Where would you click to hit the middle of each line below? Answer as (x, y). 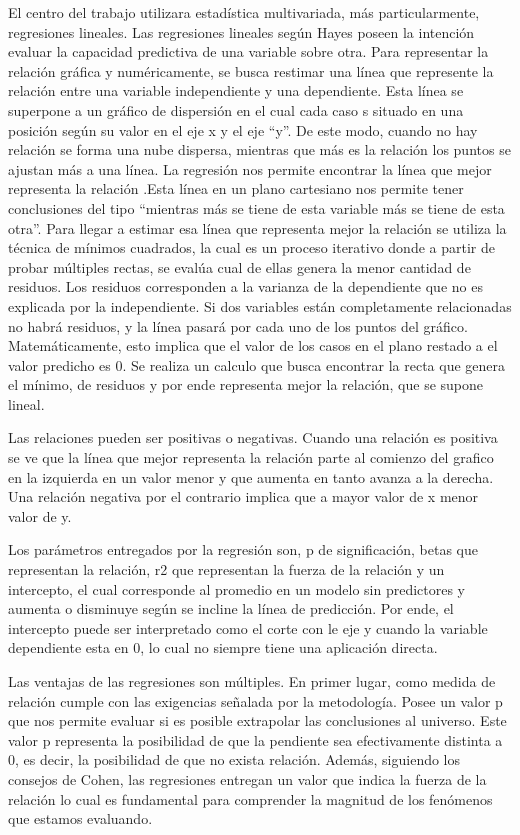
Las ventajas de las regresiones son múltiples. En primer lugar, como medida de (252, 681)
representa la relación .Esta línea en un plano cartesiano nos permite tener (236, 188)
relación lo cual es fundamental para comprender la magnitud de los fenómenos (250, 798)
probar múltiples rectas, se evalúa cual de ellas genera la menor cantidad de (239, 266)
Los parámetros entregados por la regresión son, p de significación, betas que (243, 549)
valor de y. (40, 515)
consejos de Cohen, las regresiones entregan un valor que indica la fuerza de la (247, 778)
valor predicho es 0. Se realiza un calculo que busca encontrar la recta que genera (256, 364)
